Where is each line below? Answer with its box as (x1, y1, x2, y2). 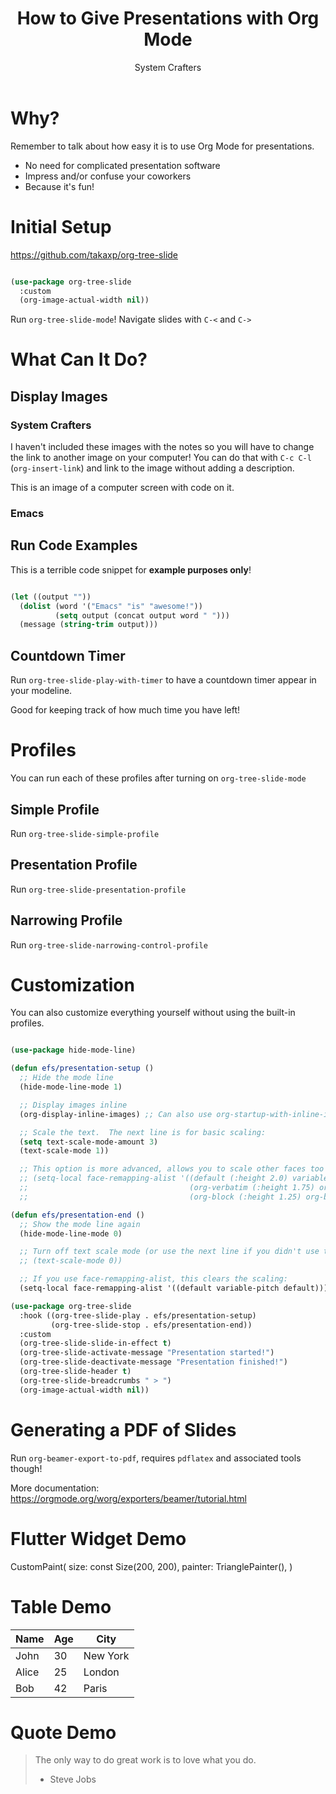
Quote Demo (10, 1721, 117, 1744)
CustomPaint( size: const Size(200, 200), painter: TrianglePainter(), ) (10, 1560, 293, 1572)
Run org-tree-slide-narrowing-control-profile (10, 938, 208, 951)
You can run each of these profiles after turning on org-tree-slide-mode (10, 772, 307, 784)
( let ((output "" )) (10, 592, 92, 602)
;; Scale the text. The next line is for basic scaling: (19, 1127, 267, 1137)
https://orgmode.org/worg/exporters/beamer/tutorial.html (10, 1492, 247, 1504)
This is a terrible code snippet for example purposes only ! (10, 563, 252, 576)
